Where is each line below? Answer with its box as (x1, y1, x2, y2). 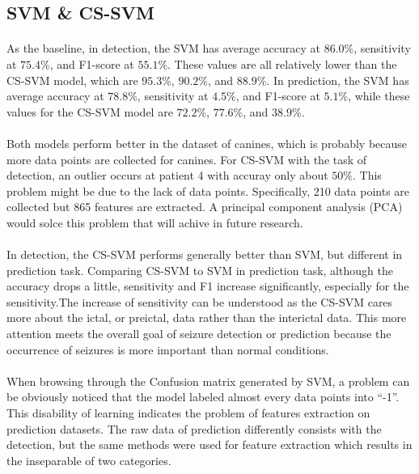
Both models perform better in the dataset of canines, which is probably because (6, 134, 408, 151)
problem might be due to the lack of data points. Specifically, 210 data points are (6, 182, 410, 199)
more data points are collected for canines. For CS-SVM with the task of (6, 150, 367, 167)
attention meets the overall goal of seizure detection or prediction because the (6, 325, 391, 342)
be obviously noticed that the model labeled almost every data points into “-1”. (6, 388, 400, 405)
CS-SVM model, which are (6, 71, 138, 88)
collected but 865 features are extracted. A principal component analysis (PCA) (6, 198, 403, 215)
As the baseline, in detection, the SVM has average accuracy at (6, 40, 320, 57)
